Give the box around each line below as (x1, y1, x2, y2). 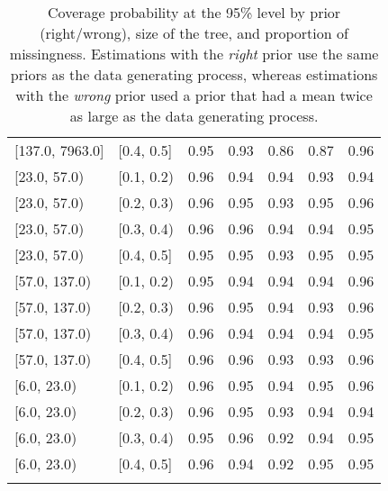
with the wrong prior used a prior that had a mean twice (15, 85, 373, 105)
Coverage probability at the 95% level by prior (48, 2, 341, 23)
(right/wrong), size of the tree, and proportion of (40, 23, 348, 43)
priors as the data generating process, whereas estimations (10, 64, 378, 85)
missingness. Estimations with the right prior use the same (9, 43, 379, 64)
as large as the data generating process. (69, 105, 319, 126)
